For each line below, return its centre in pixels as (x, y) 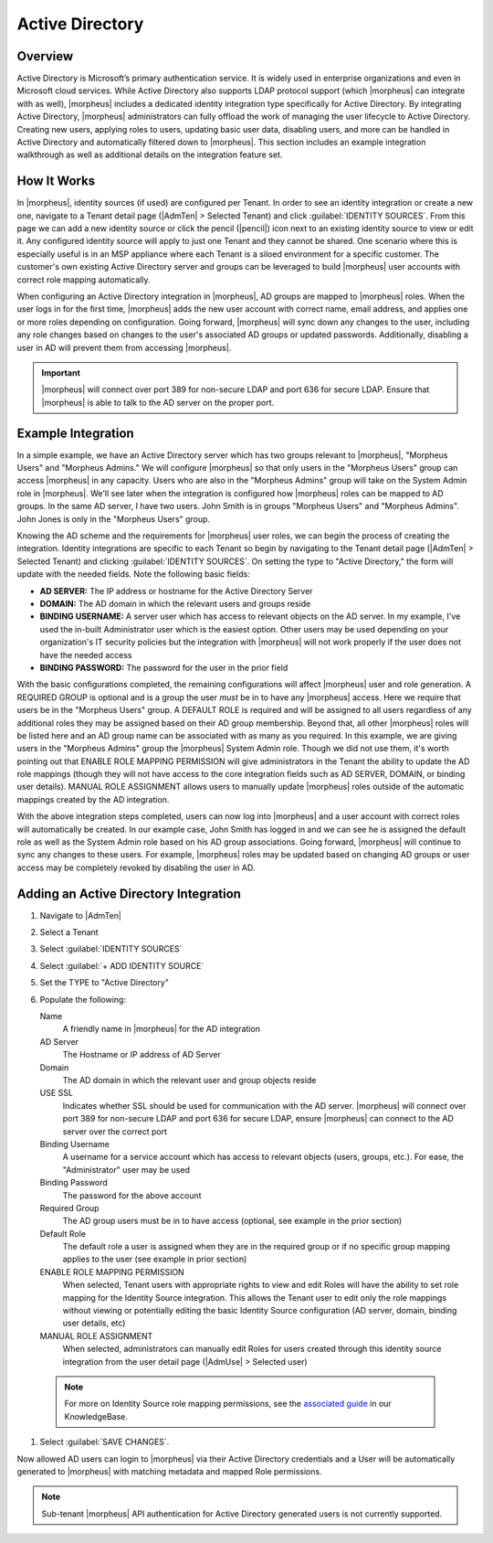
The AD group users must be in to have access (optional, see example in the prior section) (232, 1221)
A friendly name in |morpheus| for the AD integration (161, 1029)
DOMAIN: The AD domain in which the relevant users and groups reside (175, 603)
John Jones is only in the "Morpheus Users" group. (113, 519)
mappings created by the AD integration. (93, 799)
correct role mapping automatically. (84, 280)
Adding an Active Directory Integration (129, 894)
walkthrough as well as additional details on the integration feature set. (150, 154)
